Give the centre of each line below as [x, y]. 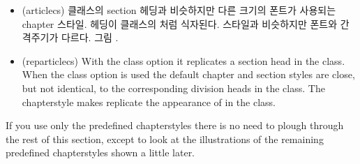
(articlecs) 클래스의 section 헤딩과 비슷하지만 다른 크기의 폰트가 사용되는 [179, 10]
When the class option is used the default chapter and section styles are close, [188, 74]
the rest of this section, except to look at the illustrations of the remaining [165, 139]
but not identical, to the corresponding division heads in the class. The [173, 88]
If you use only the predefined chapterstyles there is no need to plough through [175, 125]
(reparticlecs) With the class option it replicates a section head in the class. [183, 60]
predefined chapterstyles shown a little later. [100, 152]
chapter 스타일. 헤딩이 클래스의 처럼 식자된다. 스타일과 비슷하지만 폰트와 [180, 23]
